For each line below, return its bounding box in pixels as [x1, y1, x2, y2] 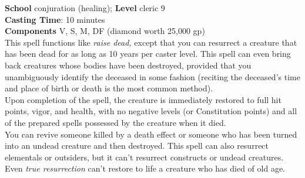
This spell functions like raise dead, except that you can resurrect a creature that [5, 36, 297, 48]
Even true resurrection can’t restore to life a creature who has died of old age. [5, 162, 286, 174]
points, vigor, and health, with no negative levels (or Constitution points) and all [5, 105, 297, 117]
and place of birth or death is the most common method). [5, 82, 213, 94]
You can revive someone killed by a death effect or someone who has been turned [5, 128, 297, 140]
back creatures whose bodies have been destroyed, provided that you [5, 59, 252, 71]
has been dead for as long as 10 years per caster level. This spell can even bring [5, 47, 291, 60]
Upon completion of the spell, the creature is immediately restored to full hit [5, 93, 281, 105]
